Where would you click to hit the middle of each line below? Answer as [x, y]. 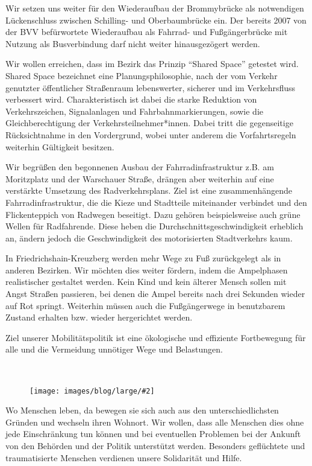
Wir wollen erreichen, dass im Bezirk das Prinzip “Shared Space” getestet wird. [152, 64]
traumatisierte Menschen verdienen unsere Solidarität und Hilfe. [124, 457]
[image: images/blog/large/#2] [92, 391]
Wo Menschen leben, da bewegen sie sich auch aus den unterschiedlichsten [142, 410]
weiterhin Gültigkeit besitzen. [60, 146]
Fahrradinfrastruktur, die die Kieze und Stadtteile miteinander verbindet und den [156, 202]
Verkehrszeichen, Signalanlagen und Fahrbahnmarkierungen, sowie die [134, 111]
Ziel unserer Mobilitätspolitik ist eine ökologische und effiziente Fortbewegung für [156, 337]
